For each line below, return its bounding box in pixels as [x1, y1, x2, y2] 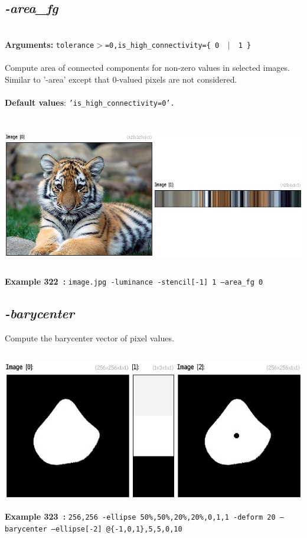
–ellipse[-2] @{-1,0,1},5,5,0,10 [51, 524, 182, 533]
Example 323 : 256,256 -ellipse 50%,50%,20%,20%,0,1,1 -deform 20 [5, 510, 276, 523]
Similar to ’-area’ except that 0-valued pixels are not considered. [5, 73, 237, 85]
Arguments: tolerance [5, 38, 94, 50]
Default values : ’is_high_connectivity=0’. [5, 96, 175, 108]
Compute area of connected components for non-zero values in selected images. [5, 61, 290, 74]
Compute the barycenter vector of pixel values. [5, 331, 174, 344]
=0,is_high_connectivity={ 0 [104, 41, 220, 50]
